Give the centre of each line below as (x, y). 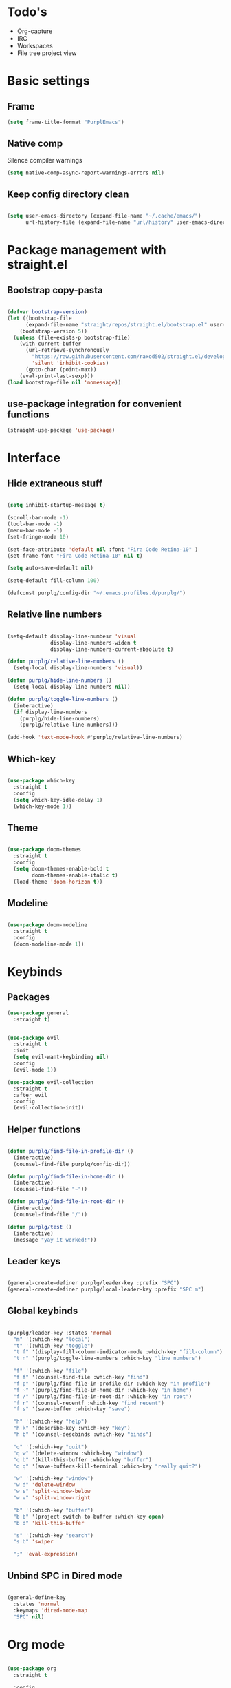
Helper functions (44, 1129)
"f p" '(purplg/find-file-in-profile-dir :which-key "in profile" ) (112, 1384)
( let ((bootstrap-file (40, 318)
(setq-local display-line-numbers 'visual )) (78, 668)
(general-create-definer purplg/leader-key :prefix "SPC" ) (93, 1283)
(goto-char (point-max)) (61, 369)
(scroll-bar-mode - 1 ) (38, 518)
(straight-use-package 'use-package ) (61, 430)
